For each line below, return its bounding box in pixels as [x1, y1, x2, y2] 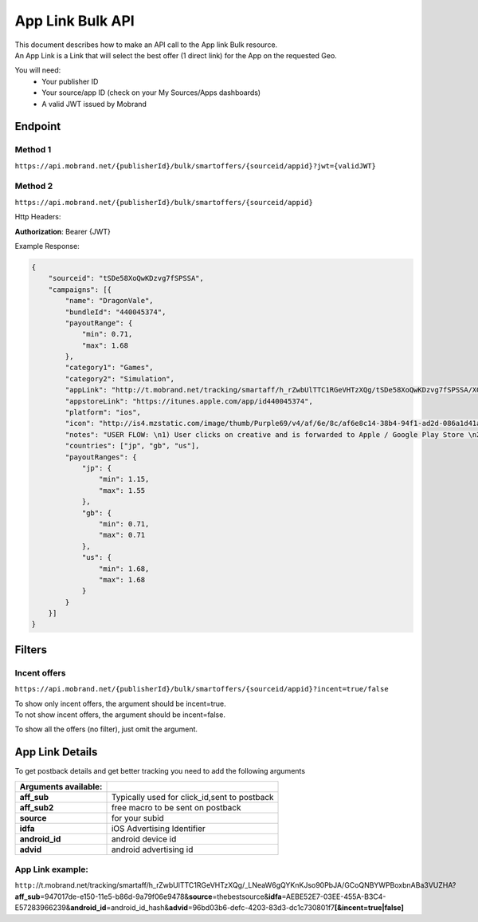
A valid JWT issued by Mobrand [41, 99, 147, 108]
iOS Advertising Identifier [111, 822, 206, 833]
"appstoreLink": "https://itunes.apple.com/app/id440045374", [65, 396, 314, 406]
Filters [14, 643, 48, 656]
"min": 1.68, [98, 564, 150, 573]
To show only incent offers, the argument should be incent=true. [14, 699, 226, 708]
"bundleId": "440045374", [65, 307, 167, 317]
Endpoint [14, 120, 61, 133]
